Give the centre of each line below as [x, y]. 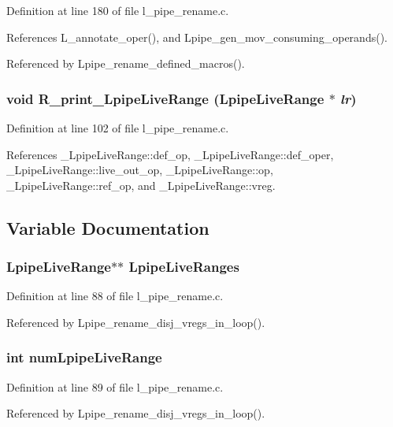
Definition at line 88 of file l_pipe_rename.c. [115, 296]
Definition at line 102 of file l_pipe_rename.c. [118, 128]
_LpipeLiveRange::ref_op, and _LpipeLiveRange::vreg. [141, 185]
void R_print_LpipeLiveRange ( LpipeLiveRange [165, 98]
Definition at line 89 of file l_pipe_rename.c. [115, 386]
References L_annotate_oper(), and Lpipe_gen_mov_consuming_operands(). [197, 37]
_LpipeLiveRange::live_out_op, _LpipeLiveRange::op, [140, 170]
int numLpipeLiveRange [84, 357]
